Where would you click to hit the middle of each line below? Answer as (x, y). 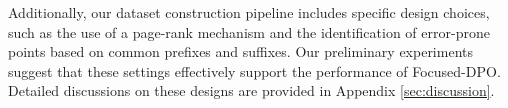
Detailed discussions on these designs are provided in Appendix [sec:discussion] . (251, 90)
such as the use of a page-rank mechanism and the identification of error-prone (249, 31)
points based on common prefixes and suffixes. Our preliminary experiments (240, 51)
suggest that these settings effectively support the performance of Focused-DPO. (254, 70)
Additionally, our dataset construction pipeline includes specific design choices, (249, 12)
